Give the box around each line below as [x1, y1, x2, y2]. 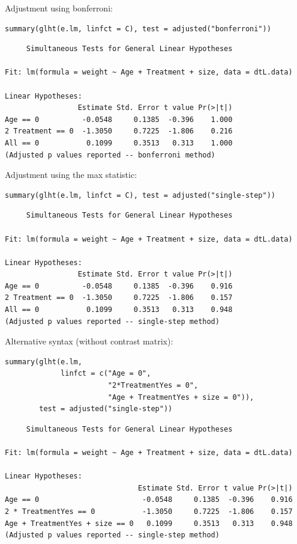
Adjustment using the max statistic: [5, 168, 137, 181]
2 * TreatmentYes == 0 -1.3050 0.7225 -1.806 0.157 [5, 507, 293, 516]
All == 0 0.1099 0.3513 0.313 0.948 [5, 305, 233, 314]
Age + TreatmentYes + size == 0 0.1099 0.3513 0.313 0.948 [5, 519, 293, 528]
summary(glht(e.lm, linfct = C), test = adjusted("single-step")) [5, 191, 276, 200]
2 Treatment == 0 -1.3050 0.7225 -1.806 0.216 [5, 127, 233, 136]
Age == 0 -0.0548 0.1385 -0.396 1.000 [5, 115, 233, 124]
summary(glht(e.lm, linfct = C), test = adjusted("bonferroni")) [5, 24, 271, 33]
